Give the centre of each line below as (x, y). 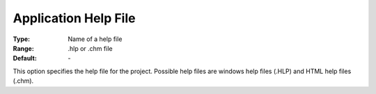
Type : (22, 39)
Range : (23, 48)
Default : (25, 58)
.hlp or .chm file (90, 48)
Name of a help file (95, 39)
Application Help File (74, 18)
